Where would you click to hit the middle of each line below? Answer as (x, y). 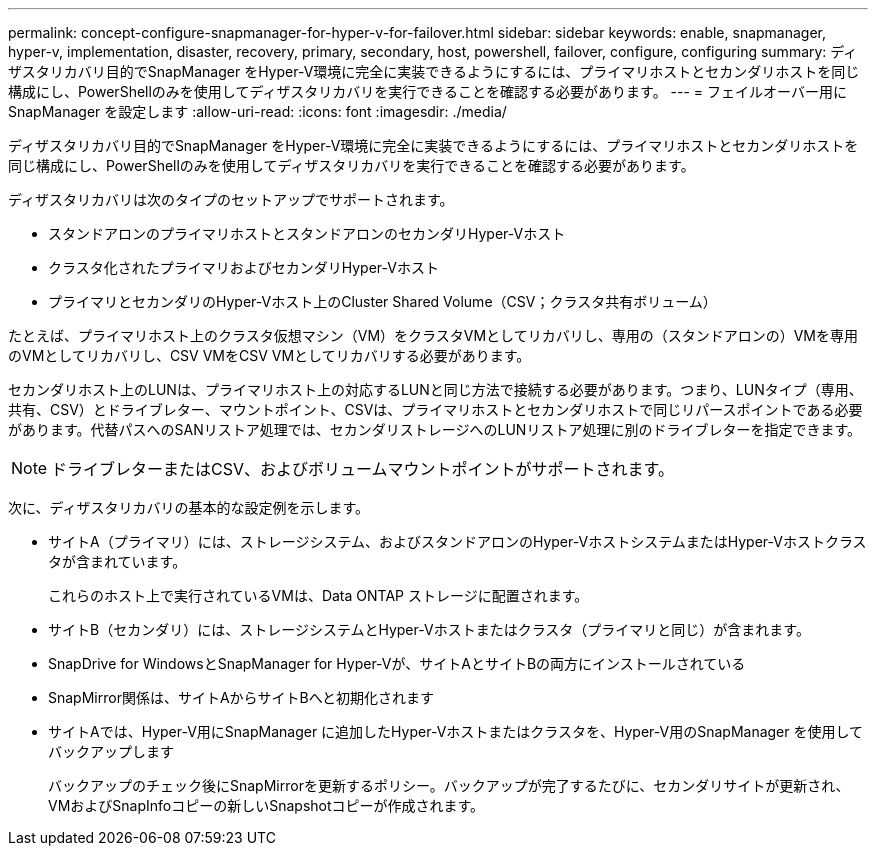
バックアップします (111, 751)
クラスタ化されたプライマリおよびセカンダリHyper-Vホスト (243, 267)
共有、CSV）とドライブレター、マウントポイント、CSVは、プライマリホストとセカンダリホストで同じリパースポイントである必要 (435, 409)
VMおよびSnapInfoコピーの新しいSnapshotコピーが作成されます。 (266, 805)
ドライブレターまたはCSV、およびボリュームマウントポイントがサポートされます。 (362, 469)
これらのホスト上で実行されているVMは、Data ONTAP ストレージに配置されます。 (318, 595)
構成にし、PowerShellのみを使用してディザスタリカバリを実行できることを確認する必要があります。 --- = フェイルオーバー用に (427, 91)
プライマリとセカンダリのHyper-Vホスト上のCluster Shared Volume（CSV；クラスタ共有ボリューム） (382, 301)
